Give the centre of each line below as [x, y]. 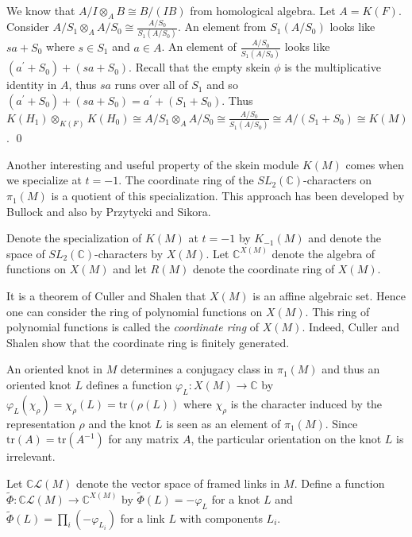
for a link [142, 518]
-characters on [337, 180]
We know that [41, 10]
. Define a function [339, 483]
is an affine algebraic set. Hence [329, 296]
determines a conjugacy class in [197, 369]
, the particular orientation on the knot [286, 439]
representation [41, 423]
